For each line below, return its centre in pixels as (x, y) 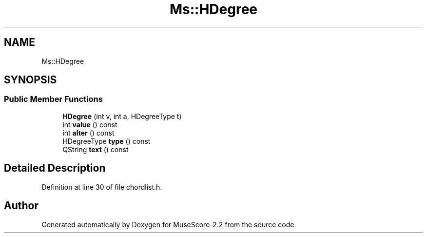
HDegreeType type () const (107, 141)
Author (21, 206)
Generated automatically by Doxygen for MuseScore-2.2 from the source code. (169, 224)
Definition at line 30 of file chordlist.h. (102, 187)
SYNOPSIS (30, 80)
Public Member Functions (53, 99)
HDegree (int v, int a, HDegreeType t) (122, 116)
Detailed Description (55, 168)
